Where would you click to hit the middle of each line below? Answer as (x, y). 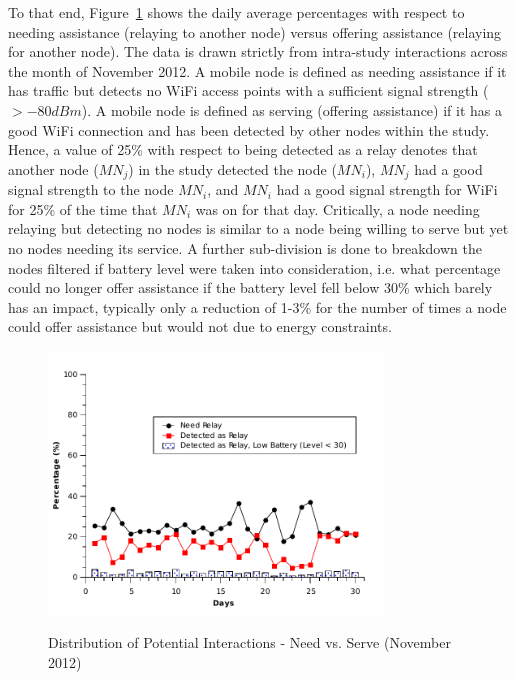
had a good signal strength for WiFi (387, 189)
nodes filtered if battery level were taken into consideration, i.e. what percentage (254, 267)
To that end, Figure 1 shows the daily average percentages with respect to (236, 12)
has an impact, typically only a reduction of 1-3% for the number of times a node (257, 306)
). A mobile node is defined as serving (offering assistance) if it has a (291, 109)
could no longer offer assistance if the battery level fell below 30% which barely (250, 287)
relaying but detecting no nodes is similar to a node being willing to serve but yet (258, 228)
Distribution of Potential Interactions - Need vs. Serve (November (249, 642)
